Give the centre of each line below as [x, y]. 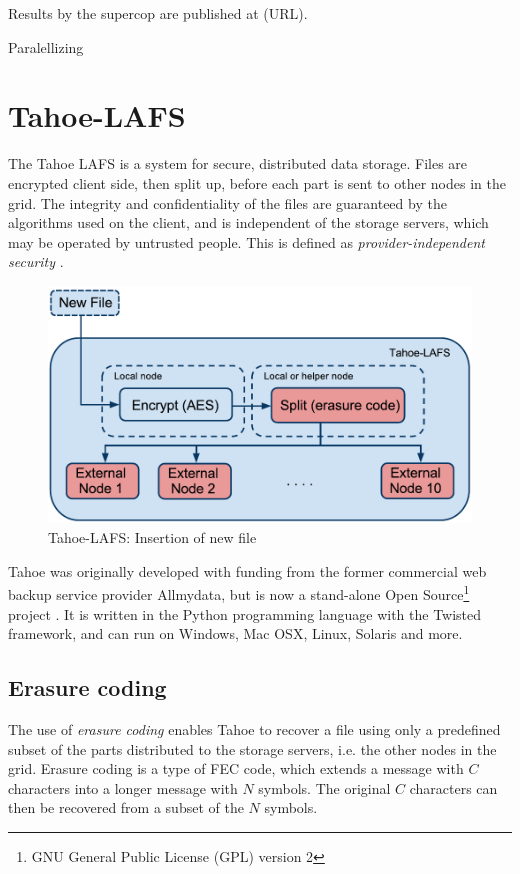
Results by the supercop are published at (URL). [158, 13]
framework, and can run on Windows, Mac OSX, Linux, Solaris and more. [235, 633]
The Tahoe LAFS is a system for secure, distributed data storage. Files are [238, 163]
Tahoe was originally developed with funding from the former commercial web [247, 570]
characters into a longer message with [123, 787]
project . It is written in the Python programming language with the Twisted [245, 613]
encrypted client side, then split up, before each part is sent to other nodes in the [257, 182]
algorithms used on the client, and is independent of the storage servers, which [248, 222]
